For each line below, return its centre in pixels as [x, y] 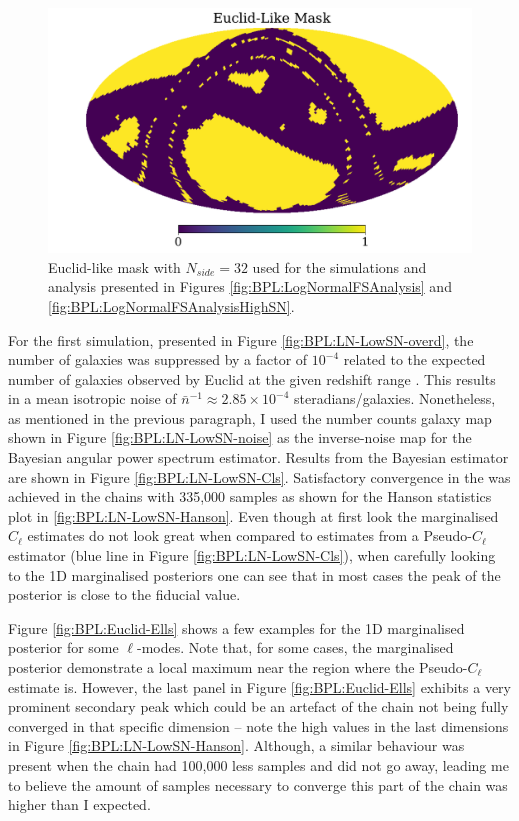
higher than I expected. [79, 804]
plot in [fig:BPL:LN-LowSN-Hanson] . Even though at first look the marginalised [253, 515]
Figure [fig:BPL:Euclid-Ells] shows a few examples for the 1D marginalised [236, 627]
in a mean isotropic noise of [92, 398]
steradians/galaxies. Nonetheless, [394, 398]
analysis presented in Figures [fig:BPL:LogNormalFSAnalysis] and [250, 286]
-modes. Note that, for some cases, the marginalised [295, 647]
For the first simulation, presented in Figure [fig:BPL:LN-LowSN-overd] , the [241, 339]
